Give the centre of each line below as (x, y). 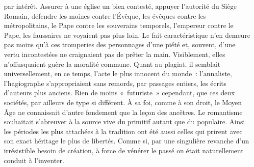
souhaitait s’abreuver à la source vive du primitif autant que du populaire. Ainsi (125, 122)
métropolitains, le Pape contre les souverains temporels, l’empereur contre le (119, 25)
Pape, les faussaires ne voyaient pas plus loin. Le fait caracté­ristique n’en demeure (127, 35)
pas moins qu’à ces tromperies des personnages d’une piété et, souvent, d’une (120, 44)
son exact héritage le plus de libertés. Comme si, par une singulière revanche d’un (127, 141)
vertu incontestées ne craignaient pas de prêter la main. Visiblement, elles (114, 54)
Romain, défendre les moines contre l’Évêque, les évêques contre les (105, 15)
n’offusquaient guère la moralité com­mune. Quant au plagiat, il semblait (112, 64)
